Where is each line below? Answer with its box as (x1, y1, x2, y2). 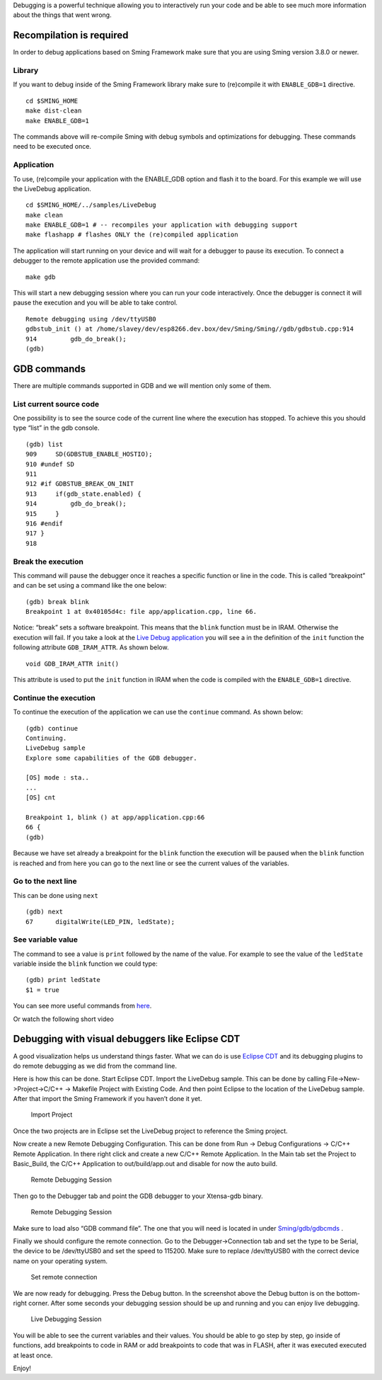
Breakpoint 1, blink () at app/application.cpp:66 (25, 814, 205, 821)
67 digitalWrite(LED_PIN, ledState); (25, 918, 175, 925)
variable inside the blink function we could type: (13, 959, 158, 968)
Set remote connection (30, 1273, 98, 1282)
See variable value (13, 935, 78, 945)
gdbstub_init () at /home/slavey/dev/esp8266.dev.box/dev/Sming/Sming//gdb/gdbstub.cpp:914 (25, 325, 354, 333)
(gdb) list (25, 440, 64, 448)
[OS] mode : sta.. (25, 774, 90, 782)
